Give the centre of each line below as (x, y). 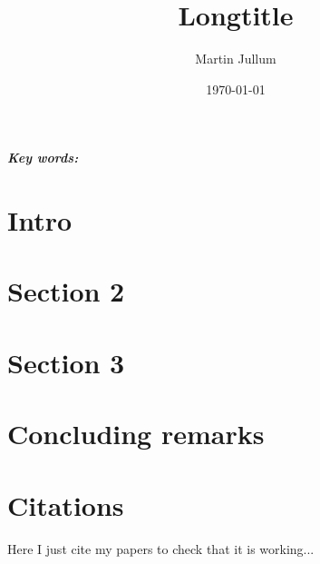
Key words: (43, 158)
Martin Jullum (236, 59)
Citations (66, 505)
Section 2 (66, 291)
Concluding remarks (136, 434)
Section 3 (66, 362)
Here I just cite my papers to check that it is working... (161, 548)
